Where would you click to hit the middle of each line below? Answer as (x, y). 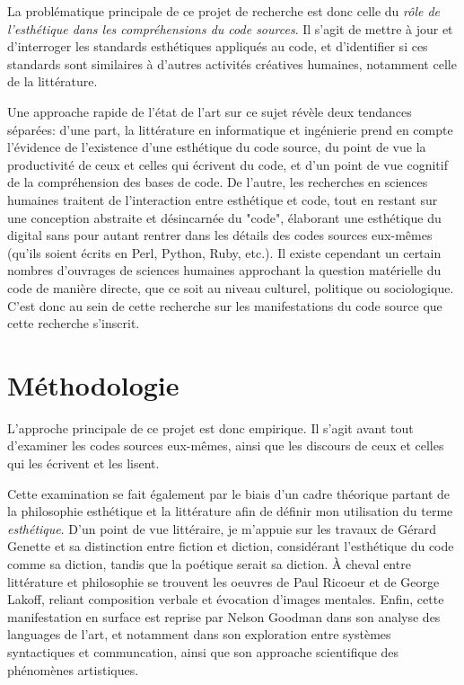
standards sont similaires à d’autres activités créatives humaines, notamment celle (232, 63)
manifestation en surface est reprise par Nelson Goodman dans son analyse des (224, 616)
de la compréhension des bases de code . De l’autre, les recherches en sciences (218, 182)
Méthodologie (93, 384)
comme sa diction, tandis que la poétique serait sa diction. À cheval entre (209, 563)
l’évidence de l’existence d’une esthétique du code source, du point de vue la (217, 147)
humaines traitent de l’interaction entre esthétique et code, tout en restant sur (223, 199)
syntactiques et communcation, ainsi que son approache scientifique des (203, 651)
